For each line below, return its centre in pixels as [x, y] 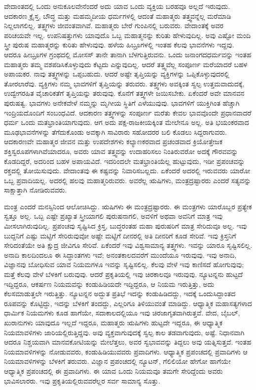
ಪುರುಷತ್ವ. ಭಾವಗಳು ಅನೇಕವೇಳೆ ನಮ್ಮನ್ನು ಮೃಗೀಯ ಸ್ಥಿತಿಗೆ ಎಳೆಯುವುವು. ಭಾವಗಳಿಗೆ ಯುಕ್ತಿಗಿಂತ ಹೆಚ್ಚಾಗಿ [122, 102]
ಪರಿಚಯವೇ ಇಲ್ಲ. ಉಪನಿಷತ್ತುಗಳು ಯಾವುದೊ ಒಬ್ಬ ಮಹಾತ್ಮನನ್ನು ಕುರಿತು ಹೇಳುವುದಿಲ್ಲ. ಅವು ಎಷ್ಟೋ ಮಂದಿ [128, 35]
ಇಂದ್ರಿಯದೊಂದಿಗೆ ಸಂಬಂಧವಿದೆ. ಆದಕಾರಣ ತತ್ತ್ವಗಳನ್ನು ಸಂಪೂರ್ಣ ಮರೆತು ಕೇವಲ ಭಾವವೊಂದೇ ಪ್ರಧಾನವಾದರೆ [128, 112]
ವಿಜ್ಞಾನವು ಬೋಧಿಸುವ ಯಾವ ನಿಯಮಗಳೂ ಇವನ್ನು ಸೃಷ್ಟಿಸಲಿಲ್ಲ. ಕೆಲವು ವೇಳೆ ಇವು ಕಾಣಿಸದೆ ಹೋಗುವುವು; [124, 264]
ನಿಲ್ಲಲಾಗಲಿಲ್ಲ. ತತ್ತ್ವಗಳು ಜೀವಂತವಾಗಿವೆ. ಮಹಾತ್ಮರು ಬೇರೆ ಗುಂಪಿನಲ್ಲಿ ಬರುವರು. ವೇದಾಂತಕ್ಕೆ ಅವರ [114, 25]
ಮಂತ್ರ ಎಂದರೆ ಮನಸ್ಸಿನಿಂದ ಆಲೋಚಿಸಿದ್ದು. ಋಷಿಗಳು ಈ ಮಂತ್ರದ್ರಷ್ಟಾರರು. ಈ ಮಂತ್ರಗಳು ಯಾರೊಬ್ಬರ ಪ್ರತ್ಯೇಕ [128, 206]
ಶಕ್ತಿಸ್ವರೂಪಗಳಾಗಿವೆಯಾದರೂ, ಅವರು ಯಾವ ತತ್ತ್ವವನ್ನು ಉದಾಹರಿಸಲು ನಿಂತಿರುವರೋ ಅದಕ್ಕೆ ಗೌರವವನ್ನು [121, 151]
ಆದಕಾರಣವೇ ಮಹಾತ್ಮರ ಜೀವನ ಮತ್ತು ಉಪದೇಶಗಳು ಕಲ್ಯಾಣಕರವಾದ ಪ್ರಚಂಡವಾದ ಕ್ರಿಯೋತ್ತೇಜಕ [113, 141]
